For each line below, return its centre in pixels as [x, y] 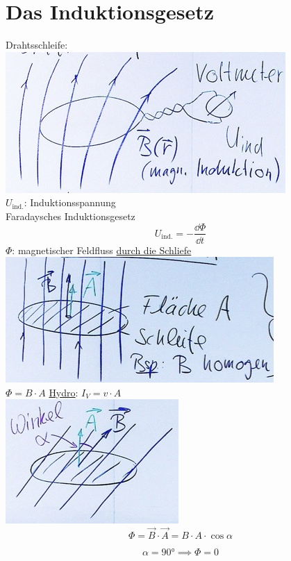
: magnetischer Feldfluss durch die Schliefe [102, 250]
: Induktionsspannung [70, 202]
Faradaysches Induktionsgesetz [70, 216]
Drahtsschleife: [37, 45]
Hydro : [64, 392]
